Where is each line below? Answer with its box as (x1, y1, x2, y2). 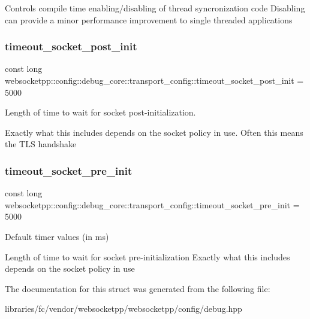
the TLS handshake (5, 138, 77, 150)
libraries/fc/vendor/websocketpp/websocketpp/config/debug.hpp (5, 302, 242, 315)
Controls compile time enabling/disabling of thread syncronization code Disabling (5, 2, 305, 14)
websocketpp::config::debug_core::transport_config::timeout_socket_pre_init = (5, 198, 300, 211)
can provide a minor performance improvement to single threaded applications (5, 13, 293, 26)
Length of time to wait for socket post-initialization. (5, 106, 196, 119)
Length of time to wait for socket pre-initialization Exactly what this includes (5, 250, 290, 263)
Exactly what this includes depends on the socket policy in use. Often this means (5, 126, 303, 138)
